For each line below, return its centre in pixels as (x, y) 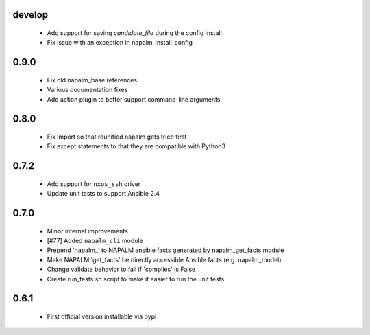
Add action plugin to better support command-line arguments (134, 99)
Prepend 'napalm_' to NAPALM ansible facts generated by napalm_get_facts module (165, 250)
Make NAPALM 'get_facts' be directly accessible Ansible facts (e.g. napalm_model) (164, 259)
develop (30, 15)
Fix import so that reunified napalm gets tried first (117, 137)
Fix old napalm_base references (92, 80)
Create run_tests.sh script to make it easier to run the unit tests (136, 279)
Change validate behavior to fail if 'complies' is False (121, 269)
